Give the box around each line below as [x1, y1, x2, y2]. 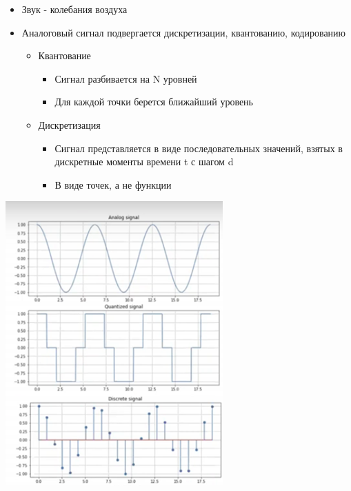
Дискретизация [38, 117, 101, 132]
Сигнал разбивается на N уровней [54, 71, 197, 85]
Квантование [38, 48, 91, 63]
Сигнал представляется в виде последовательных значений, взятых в [54, 140, 343, 155]
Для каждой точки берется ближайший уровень [54, 94, 253, 109]
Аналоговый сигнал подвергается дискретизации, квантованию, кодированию [21, 25, 346, 39]
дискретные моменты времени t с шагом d [54, 154, 234, 169]
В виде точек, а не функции [54, 177, 172, 191]
